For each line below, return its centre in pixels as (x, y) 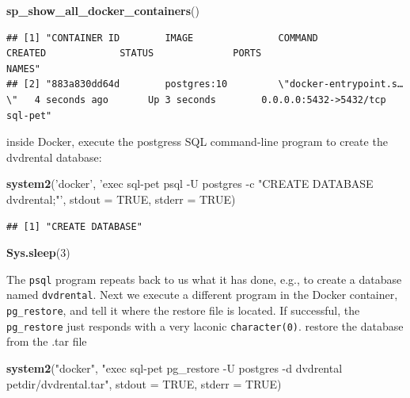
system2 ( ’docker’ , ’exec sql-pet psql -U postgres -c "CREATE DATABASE (190, 184)
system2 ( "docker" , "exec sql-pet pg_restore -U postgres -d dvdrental (175, 367)
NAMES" (23, 69)
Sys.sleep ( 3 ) (38, 253)
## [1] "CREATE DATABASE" (74, 226)
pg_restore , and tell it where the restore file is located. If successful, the (183, 310)
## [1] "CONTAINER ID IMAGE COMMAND (162, 38)
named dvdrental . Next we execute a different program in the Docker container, (202, 295)
